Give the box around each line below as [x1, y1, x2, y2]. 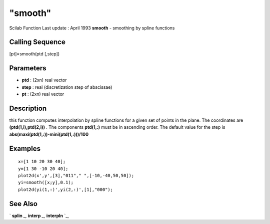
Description [9, 104, 47, 112]
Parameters [9, 64, 46, 72]
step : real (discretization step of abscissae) [21, 84, 112, 90]
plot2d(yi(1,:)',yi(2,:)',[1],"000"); [18, 187, 113, 192]
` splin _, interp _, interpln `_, [9, 213, 69, 219]
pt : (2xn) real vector [21, 91, 64, 97]
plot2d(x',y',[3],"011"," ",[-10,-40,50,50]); [18, 173, 134, 179]
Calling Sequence [9, 38, 66, 46]
